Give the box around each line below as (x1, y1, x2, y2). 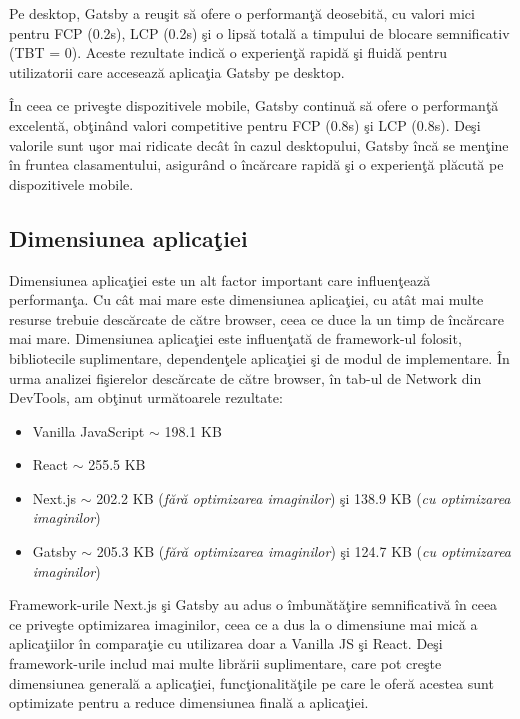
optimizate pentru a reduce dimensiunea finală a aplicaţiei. (9, 692, 369, 713)
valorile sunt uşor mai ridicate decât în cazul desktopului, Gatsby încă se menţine (9, 134, 509, 155)
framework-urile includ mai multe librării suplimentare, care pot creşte (9, 653, 442, 674)
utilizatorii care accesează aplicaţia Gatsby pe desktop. (9, 61, 345, 82)
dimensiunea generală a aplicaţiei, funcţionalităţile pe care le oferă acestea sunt (9, 672, 494, 693)
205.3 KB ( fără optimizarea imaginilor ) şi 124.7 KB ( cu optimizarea (96, 541, 512, 562)
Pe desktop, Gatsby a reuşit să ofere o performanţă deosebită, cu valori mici (9, 3, 475, 23)
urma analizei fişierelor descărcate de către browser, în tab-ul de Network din (9, 367, 482, 388)
